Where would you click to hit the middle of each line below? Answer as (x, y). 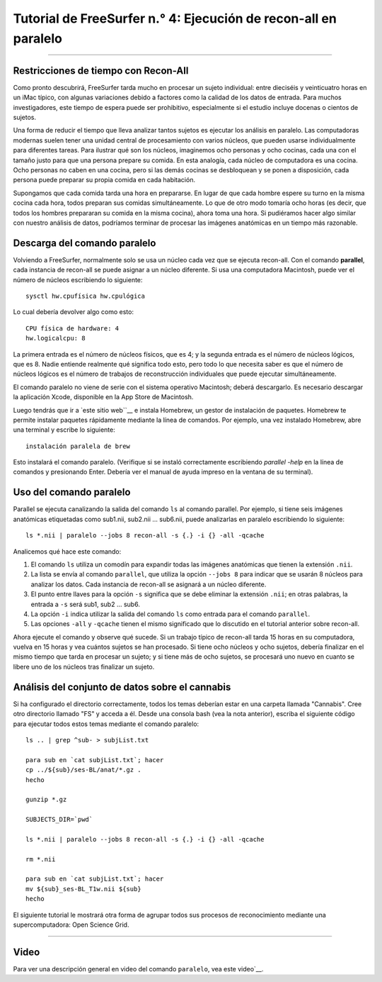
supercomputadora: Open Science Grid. (71, 925)
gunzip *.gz (46, 800)
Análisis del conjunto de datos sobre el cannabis (122, 687)
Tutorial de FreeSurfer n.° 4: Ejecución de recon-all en (175, 18)
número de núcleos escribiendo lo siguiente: (78, 279)
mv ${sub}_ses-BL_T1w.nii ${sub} (83, 889)
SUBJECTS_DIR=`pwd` (59, 820)
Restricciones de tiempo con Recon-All (101, 71)
